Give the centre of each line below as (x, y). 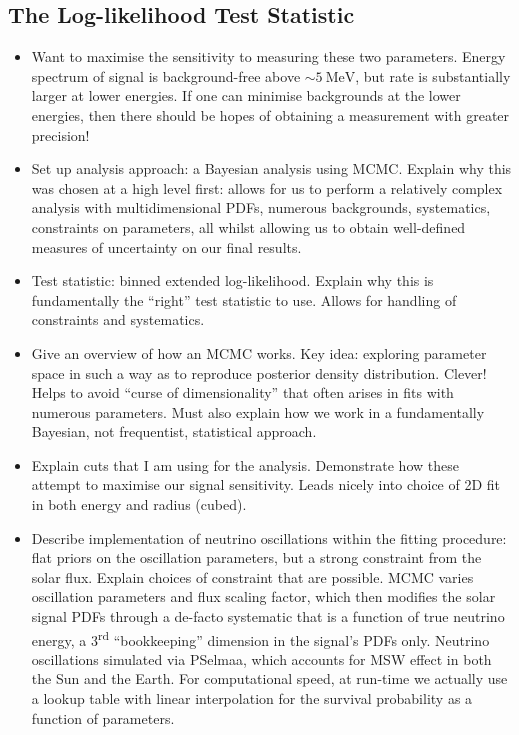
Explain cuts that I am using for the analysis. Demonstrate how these (245, 464)
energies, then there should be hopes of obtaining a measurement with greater (270, 114)
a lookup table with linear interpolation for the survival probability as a (252, 698)
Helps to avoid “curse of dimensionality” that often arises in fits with (242, 392)
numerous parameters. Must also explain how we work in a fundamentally (258, 411)
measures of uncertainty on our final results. (166, 246)
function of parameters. (103, 717)
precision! (60, 134)
